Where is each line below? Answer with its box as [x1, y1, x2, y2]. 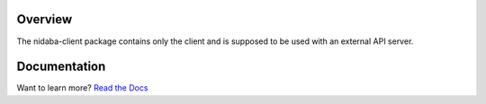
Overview [16, 12, 73, 27]
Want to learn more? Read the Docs [16, 82, 148, 93]
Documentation [16, 59, 106, 74]
